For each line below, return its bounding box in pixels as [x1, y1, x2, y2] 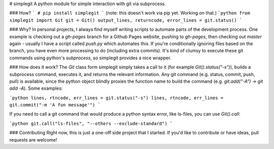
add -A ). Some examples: [9, 85, 63, 91]
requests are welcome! [9, 137, 57, 143]
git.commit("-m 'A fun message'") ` [9, 102, 101, 108]
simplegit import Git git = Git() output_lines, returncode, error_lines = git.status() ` [9, 17, 243, 23]
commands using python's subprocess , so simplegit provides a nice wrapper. [9, 55, 172, 61]
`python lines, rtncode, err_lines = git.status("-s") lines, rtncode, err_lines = [9, 95, 224, 101]
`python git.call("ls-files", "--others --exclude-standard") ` [9, 121, 173, 126]
